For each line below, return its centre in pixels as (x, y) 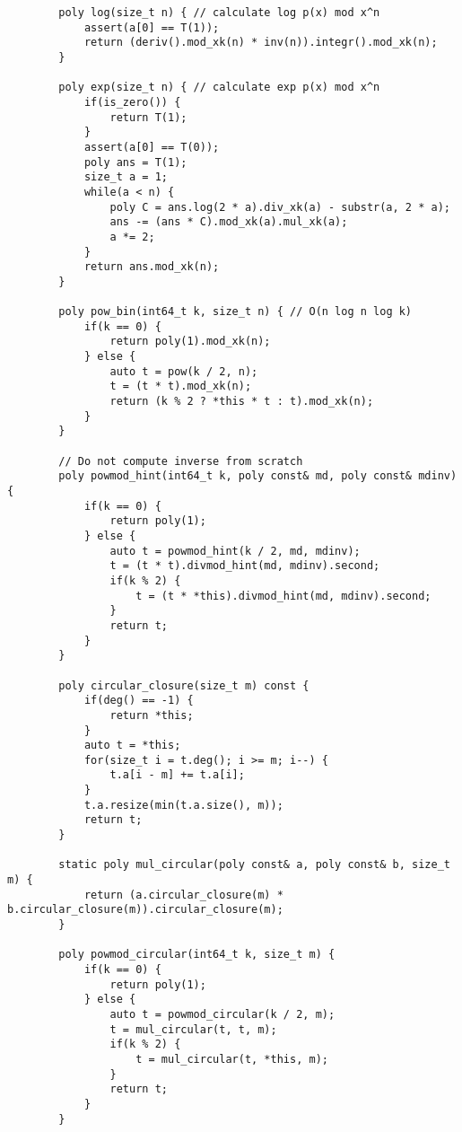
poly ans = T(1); (135, 162)
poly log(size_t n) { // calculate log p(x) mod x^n (219, 13)
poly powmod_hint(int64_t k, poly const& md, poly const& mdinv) (258, 476)
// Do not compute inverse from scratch (181, 461)
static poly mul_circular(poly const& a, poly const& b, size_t (254, 865)
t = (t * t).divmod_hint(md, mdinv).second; (245, 566)
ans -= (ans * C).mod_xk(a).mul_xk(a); (229, 222)
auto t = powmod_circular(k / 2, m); (222, 1014)
